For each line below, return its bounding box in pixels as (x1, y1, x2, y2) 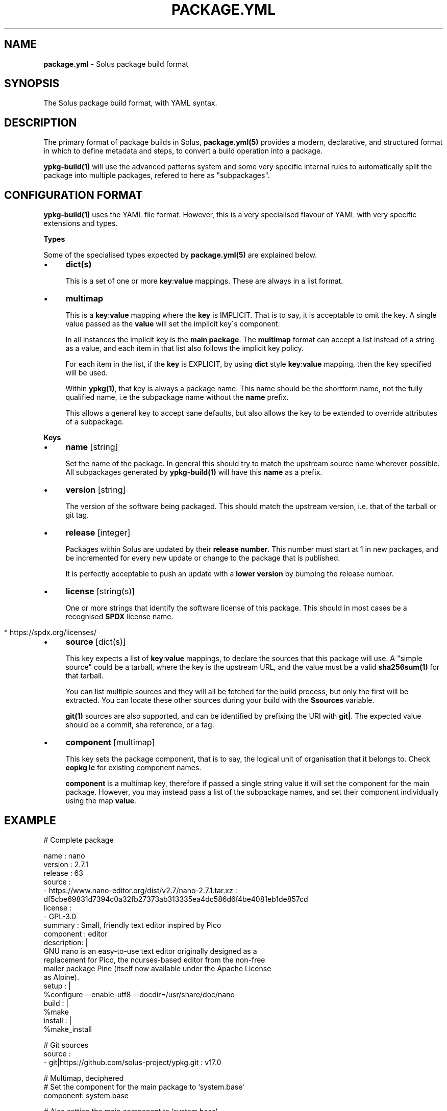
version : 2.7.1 (43, 860, 88, 869)
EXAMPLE (4, 814, 56, 827)
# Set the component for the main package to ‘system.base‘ (43, 1082, 244, 1091)
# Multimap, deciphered (43, 1073, 124, 1082)
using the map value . (65, 796, 137, 805)
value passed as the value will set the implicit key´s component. (65, 319, 280, 329)
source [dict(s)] (65, 637, 126, 647)
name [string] (65, 442, 118, 452)
